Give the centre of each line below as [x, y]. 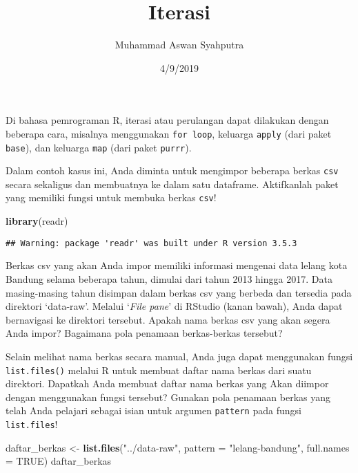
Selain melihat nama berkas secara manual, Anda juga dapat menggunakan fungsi [179, 356]
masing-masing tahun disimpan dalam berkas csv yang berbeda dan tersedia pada [179, 292]
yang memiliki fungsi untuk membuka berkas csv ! [111, 197]
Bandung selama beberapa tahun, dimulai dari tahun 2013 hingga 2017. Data [169, 278]
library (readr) [37, 221]
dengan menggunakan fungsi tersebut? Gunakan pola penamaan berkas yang [168, 397]
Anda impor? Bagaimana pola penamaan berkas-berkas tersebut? [144, 333]
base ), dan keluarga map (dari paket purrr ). [99, 147]
